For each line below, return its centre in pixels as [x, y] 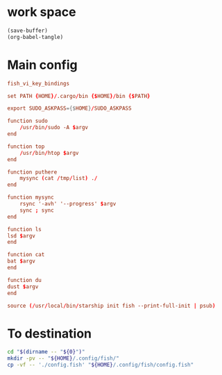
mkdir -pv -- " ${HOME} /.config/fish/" [63, 358]
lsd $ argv [22, 236]
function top [26, 147]
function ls [24, 229]
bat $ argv [22, 261]
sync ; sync [37, 210]
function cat [26, 255]
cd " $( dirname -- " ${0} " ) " [46, 352]
